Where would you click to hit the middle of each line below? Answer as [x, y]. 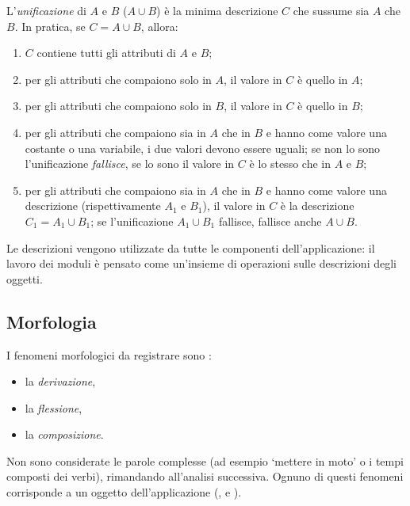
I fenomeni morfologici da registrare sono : [109, 354]
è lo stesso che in [290, 164]
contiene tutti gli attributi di [106, 53]
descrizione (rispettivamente [93, 205]
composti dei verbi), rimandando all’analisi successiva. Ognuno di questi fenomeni [205, 476]
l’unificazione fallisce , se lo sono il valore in [130, 164]
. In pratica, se [50, 26]
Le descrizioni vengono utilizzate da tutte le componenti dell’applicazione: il [191, 247]
